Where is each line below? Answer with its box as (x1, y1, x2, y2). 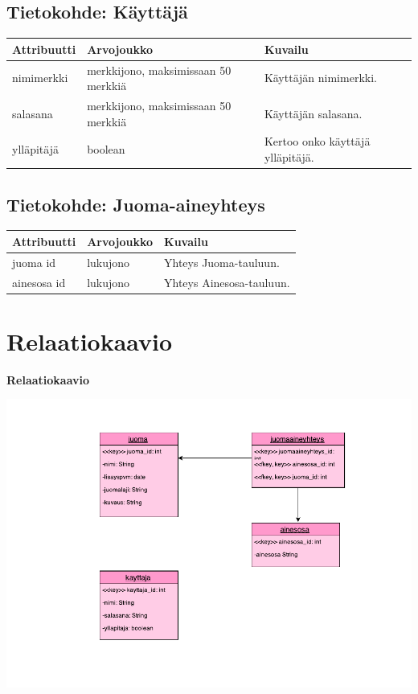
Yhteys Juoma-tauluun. (164, 253, 280, 270)
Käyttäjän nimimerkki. (264, 69, 377, 86)
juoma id (12, 253, 56, 270)
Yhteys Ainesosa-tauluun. (164, 273, 290, 290)
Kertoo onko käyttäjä (264, 133, 371, 150)
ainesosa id (12, 273, 66, 290)
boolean (87, 141, 125, 158)
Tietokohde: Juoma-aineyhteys (6, 191, 265, 216)
